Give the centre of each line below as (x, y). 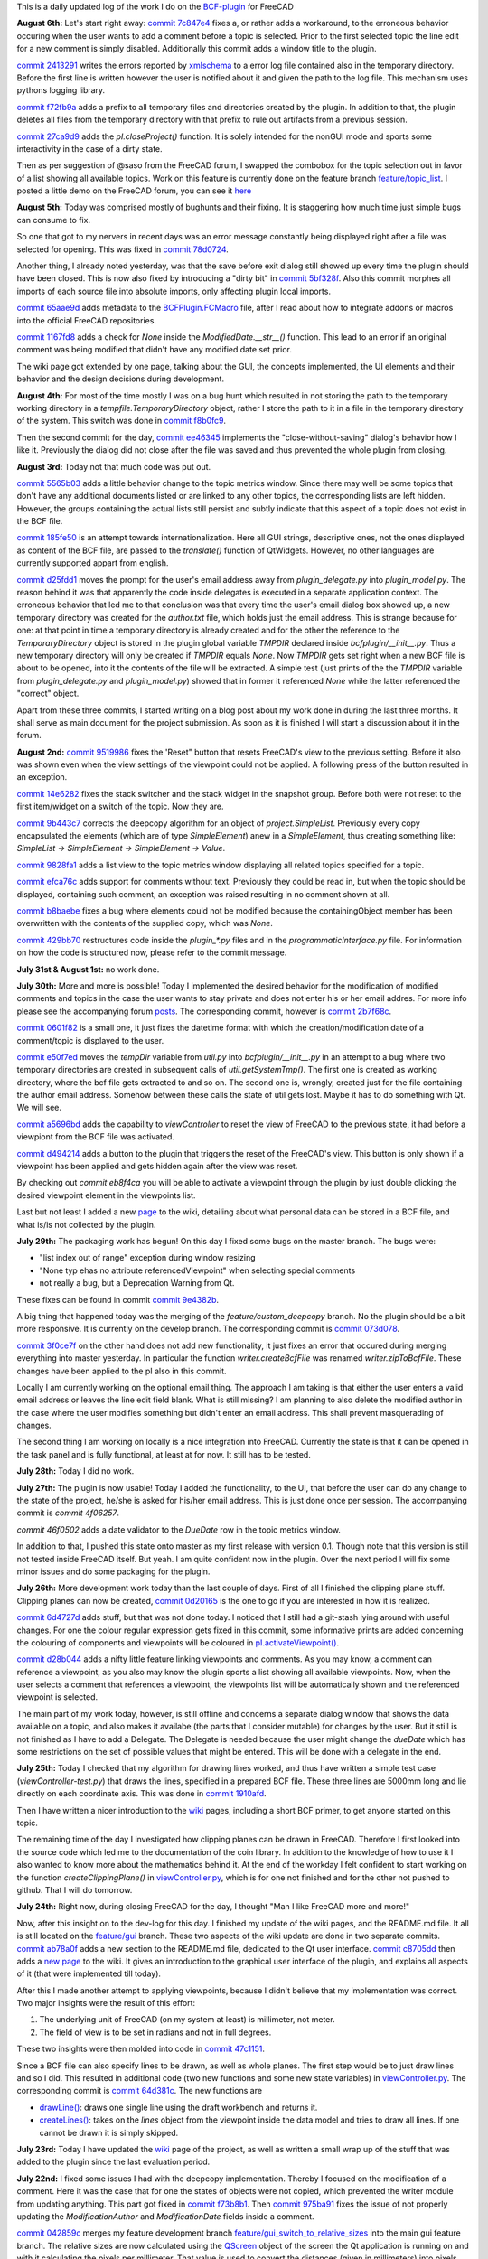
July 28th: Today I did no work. (75, 1471)
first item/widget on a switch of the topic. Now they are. (121, 806)
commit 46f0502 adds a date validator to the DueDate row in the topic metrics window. (178, 1529)
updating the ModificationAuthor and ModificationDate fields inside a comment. (165, 2216)
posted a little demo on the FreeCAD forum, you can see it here (134, 191)
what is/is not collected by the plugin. (86, 1224)
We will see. (39, 1108)
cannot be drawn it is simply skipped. (109, 2132)
